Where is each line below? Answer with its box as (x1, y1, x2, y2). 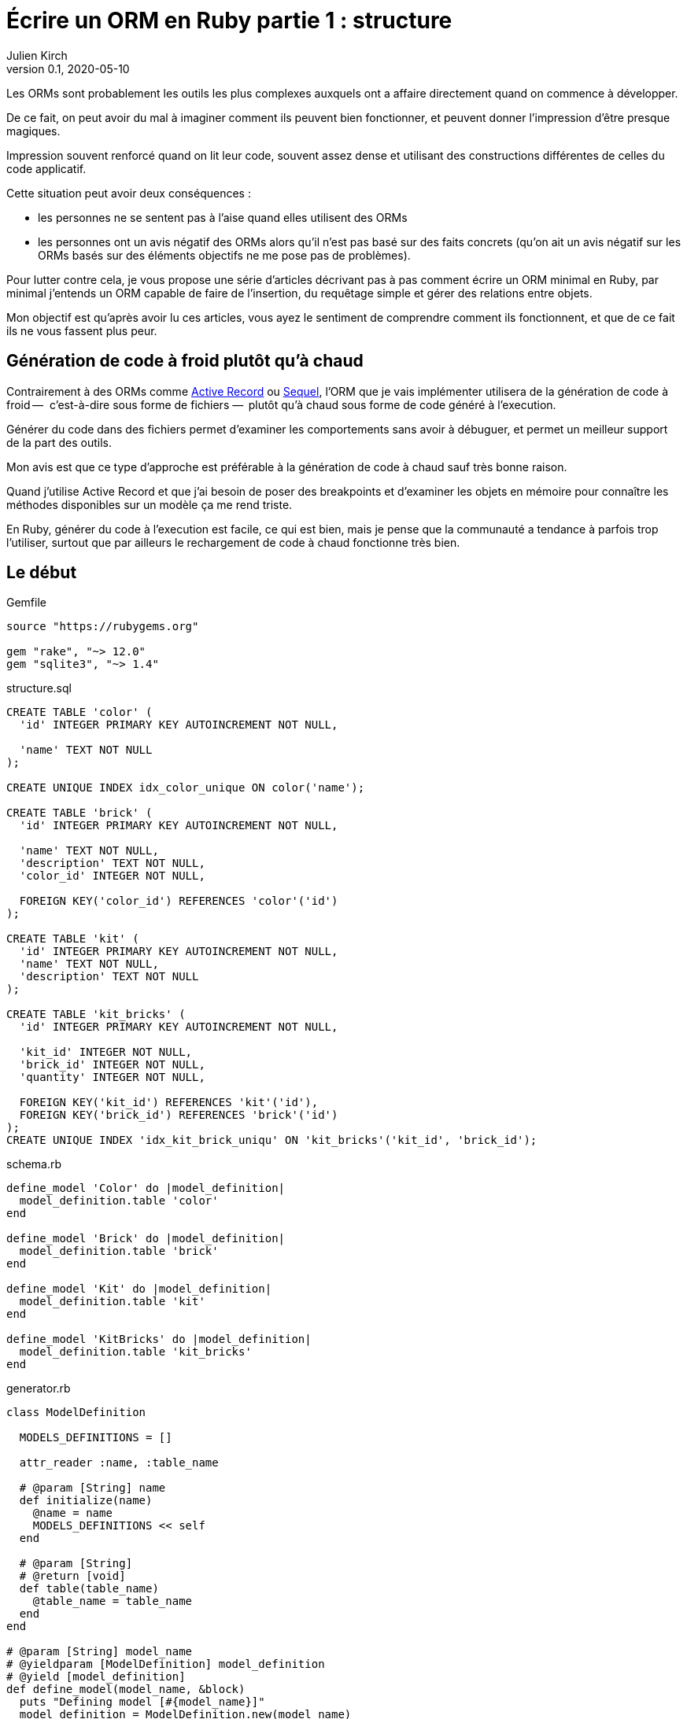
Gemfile (6, 596, 46, 610)
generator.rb (6, 1381, 71, 1396)
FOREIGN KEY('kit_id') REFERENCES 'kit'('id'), (19, 1096, 319, 1109)
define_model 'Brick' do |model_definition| (6, 1232, 286, 1245)
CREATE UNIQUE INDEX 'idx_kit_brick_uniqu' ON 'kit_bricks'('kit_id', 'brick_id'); (6, 1134, 537, 1147)
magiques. (6, 124, 61, 138)
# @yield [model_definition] (6, 1670, 186, 1684)
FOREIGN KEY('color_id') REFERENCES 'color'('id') (19, 895, 338, 908)
